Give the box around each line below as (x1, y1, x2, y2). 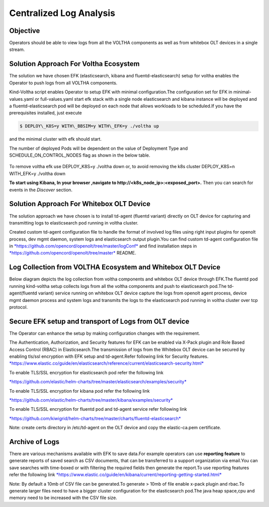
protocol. (9, 304, 28, 310)
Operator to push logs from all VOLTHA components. (9, 80, 118, 86)
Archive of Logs (9, 437, 60, 446)
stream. (9, 46, 25, 52)
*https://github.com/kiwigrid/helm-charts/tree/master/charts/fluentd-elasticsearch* (9, 415, 181, 421)
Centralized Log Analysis (9, 7, 116, 18)
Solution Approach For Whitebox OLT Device (9, 200, 150, 208)
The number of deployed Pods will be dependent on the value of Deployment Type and (9, 145, 188, 151)
